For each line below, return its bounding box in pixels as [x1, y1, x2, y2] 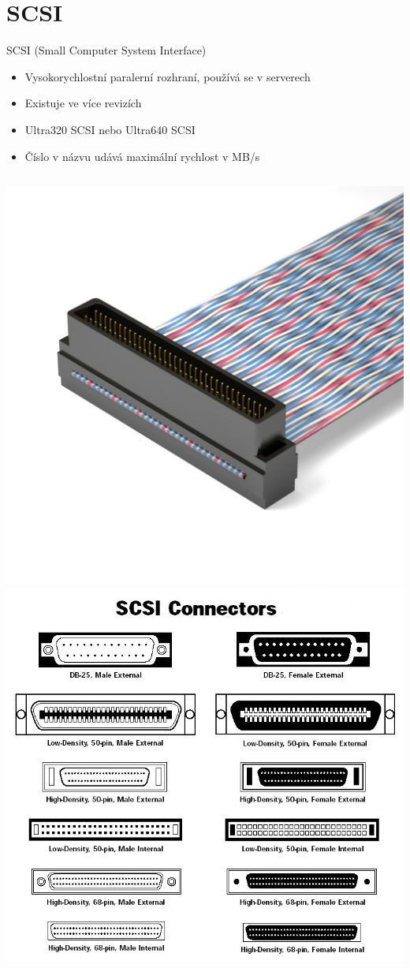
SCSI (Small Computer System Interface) [6, 42, 207, 58]
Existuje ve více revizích [24, 95, 142, 111]
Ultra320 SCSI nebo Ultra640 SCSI [24, 121, 196, 137]
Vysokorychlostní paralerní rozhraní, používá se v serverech [24, 68, 311, 84]
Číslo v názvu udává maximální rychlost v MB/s [24, 148, 260, 164]
